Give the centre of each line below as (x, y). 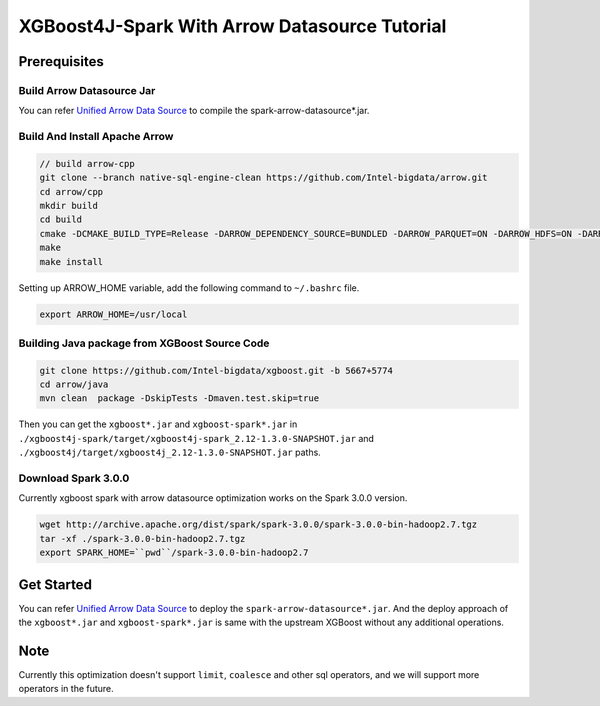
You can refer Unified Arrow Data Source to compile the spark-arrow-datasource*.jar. (194, 111)
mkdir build (69, 206)
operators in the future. (66, 689)
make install (71, 261)
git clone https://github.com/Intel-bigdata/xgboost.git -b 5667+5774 (216, 370)
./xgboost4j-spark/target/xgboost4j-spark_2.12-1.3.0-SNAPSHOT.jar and (196, 438)
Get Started (55, 584)
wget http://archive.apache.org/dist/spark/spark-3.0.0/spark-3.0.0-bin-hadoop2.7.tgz (258, 524)
